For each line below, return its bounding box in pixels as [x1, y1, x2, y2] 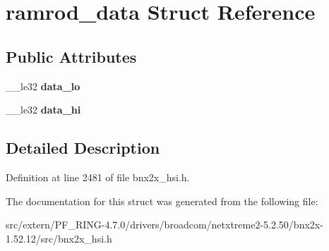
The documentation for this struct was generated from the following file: [6, 193, 318, 208]
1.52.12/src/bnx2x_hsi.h [6, 231, 112, 245]
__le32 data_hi [6, 102, 81, 117]
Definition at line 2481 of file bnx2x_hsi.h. [6, 169, 190, 184]
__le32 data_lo [6, 78, 80, 93]
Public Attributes [6, 45, 137, 67]
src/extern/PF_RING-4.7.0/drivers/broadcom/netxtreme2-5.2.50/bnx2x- [6, 217, 323, 232]
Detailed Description [6, 137, 160, 159]
